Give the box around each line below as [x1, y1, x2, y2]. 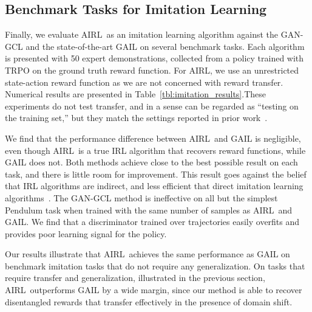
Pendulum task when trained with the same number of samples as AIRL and [5, 203, 293, 216]
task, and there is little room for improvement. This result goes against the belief [5, 167, 307, 180]
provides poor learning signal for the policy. [5, 227, 167, 240]
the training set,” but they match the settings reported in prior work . [5, 111, 268, 124]
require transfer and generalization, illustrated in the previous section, [5, 271, 265, 284]
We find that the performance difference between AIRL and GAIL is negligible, [5, 131, 301, 144]
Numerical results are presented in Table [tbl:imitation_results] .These [5, 88, 266, 100]
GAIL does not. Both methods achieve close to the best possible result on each [5, 156, 298, 168]
